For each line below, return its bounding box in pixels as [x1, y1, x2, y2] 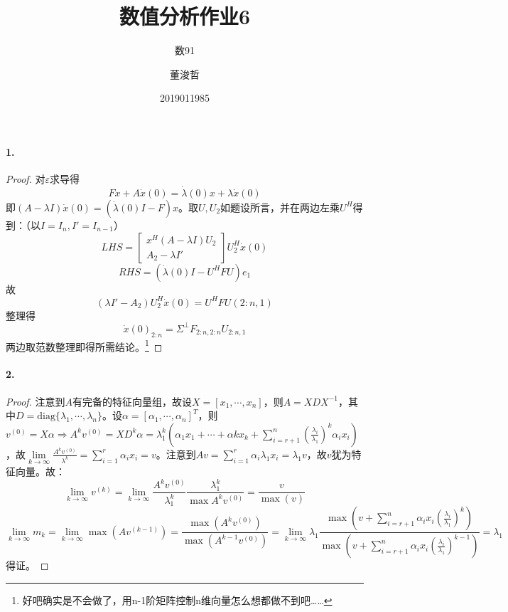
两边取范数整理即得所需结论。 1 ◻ [6, 337, 163, 354]
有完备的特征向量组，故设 [72, 394, 193, 408]
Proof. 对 [6, 172, 45, 186]
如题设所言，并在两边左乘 [220, 199, 340, 214]
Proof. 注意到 [6, 394, 65, 408]
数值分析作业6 [119, 1, 251, 31]
